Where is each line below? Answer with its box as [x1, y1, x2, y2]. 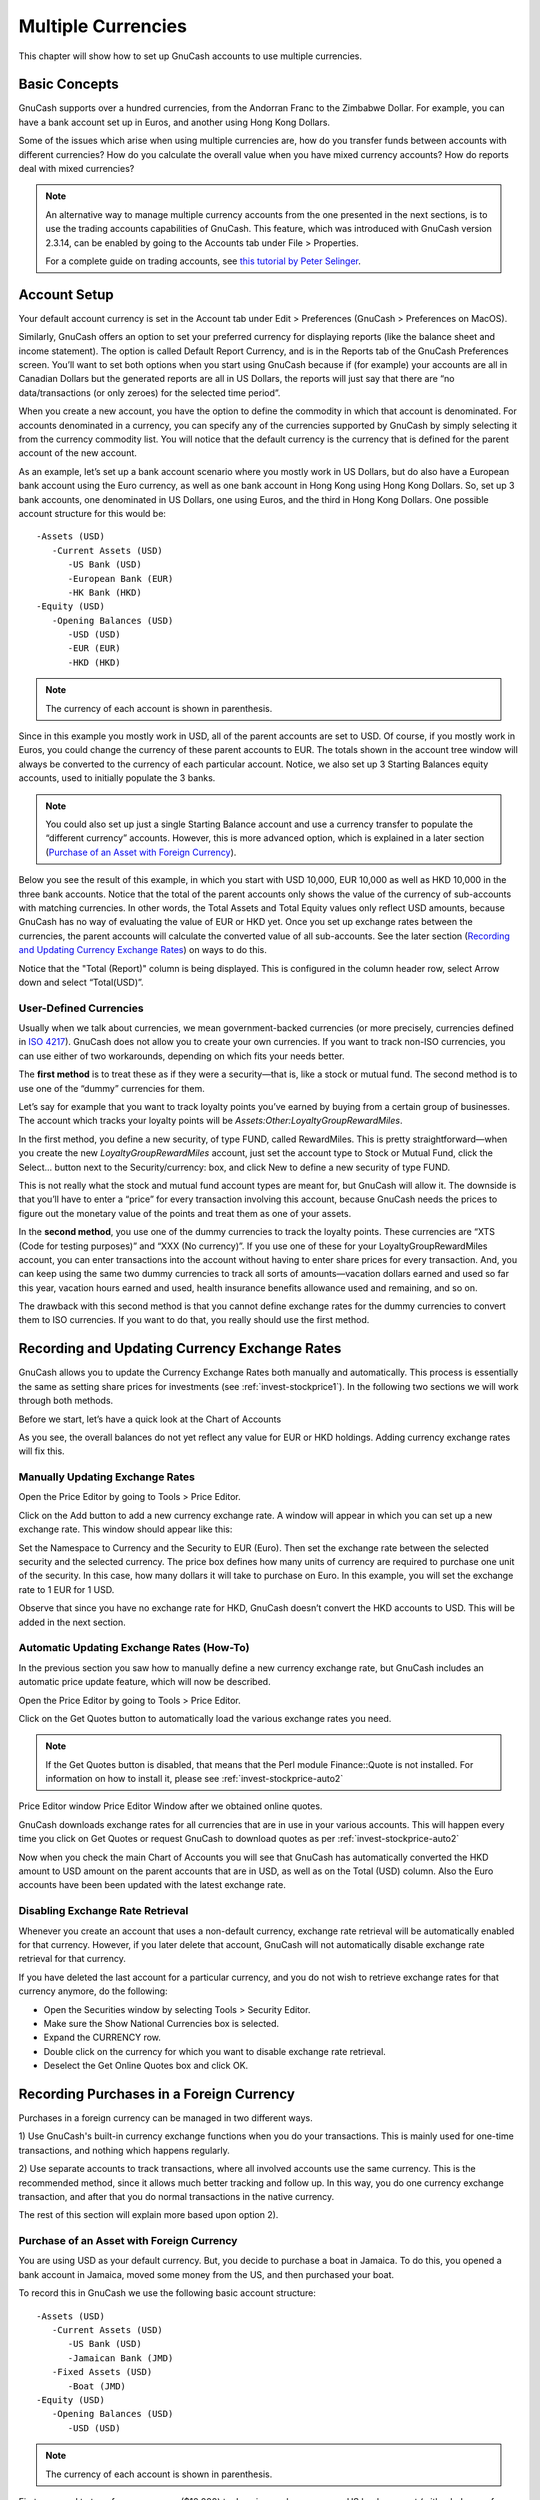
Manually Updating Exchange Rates [18, 1470, 195, 1484]
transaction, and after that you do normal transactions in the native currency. [18, 2190, 335, 2202]
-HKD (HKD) [67, 656, 121, 668]
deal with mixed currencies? [18, 163, 135, 175]
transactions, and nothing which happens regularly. [18, 2144, 230, 2156]
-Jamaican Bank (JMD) [67, 2352, 174, 2364]
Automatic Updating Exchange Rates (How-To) [18, 1641, 250, 1655]
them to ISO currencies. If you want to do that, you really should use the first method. [18, 1314, 370, 1326]
